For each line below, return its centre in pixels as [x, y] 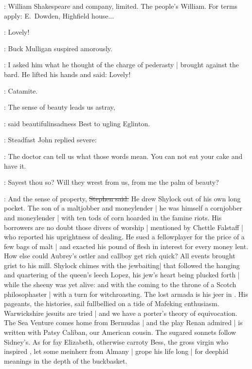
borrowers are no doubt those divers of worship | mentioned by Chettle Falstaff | [124, 227]
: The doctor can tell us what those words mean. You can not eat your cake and [123, 156]
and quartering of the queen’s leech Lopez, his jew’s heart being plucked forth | [122, 275]
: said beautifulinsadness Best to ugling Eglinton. [77, 123]
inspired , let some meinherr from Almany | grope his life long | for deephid [116, 351]
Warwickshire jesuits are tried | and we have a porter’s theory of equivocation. [121, 313]
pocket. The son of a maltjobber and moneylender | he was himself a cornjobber [123, 208]
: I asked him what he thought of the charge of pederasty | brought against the [121, 65]
